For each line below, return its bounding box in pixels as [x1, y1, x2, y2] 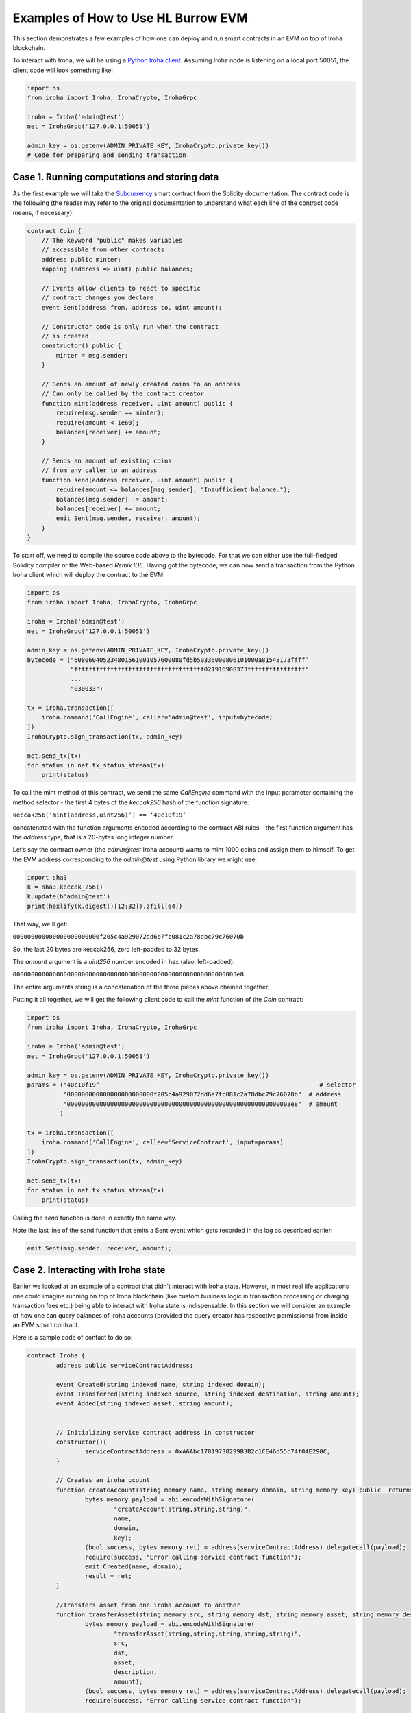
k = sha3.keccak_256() [27, 883, 103, 891]
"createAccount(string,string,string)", [113, 1505, 251, 1513]
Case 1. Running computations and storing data [12, 171, 219, 183]
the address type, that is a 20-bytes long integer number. [12, 833, 175, 841]
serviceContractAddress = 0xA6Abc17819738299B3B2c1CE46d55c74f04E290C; [84, 1448, 331, 1455]
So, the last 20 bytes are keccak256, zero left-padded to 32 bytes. [12, 945, 201, 953]
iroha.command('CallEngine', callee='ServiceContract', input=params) [41, 1138, 284, 1146]
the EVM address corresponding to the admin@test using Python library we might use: [12, 855, 258, 863]
